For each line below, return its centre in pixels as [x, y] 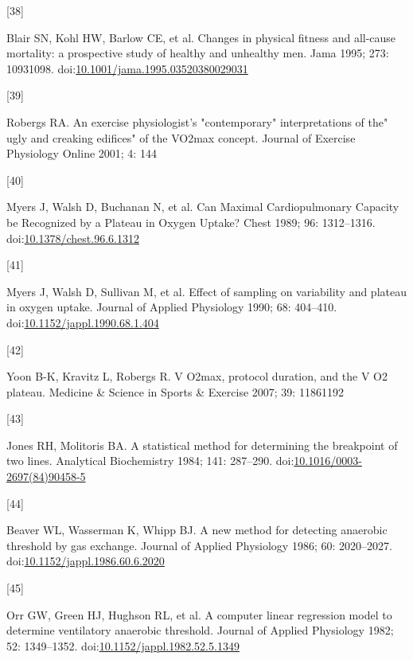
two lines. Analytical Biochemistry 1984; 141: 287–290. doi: [150, 461]
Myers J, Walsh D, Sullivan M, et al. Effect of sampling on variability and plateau [206, 291]
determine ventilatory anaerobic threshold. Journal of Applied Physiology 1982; [200, 630]
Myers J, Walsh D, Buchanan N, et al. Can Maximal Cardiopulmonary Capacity [203, 207]
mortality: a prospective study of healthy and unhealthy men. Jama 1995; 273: [198, 53]
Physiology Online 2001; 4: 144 [82, 153]
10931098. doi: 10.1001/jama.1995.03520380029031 [127, 68]
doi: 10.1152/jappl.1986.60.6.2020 [86, 561]
